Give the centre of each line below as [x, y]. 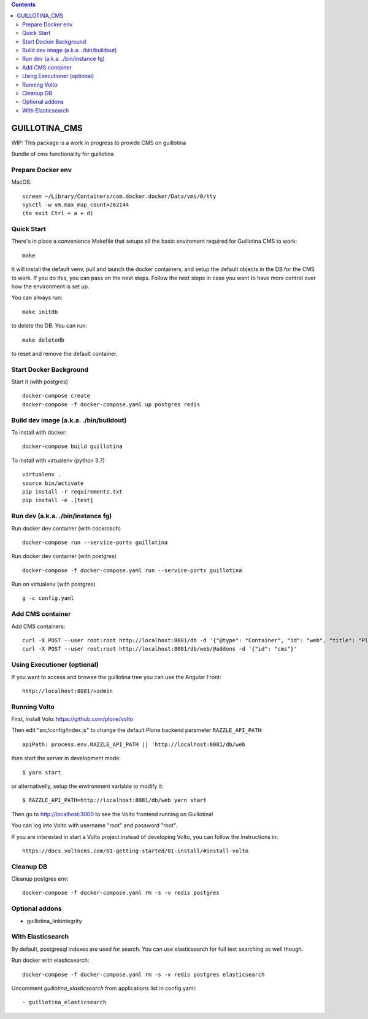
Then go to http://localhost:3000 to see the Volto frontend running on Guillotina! [113, 814]
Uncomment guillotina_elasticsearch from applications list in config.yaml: [104, 988]
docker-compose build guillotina [72, 447]
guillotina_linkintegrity [54, 921]
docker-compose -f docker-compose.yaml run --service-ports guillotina [132, 570]
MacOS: [21, 182]
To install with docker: [39, 433]
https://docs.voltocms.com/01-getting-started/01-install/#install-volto [136, 851]
